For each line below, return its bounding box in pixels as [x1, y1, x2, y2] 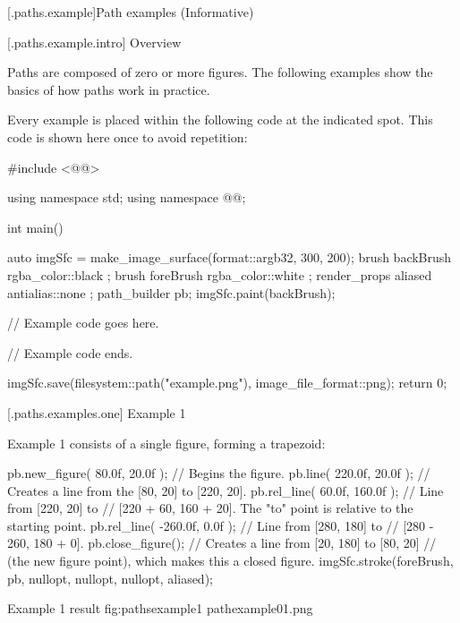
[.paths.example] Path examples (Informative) [7, 3, 254, 21]
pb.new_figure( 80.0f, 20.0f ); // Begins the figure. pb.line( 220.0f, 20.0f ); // [7, 464, 430, 482]
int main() [7, 218, 64, 236]
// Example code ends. [7, 343, 133, 362]
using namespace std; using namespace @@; [7, 188, 246, 207]
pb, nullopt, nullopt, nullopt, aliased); [7, 568, 213, 587]
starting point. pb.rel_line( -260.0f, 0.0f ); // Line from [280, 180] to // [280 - [7, 516, 434, 534]
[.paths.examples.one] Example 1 [7, 403, 186, 422]
